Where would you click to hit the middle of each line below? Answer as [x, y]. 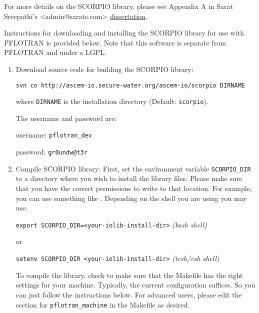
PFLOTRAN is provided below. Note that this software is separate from [115, 42]
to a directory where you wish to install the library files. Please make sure [129, 178]
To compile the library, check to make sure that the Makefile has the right [129, 275]
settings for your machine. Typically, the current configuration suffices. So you [135, 285]
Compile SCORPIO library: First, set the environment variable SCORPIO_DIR [133, 168]
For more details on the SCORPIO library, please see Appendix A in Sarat [118, 6]
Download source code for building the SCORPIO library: [104, 69]
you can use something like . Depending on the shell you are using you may [131, 198]
